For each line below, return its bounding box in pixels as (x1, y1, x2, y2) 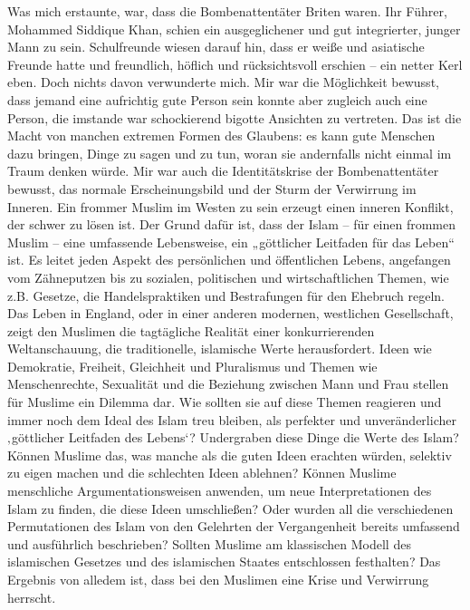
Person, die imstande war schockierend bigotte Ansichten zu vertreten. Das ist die (7, 108, 462, 127)
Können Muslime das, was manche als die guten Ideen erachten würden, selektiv (7, 445, 452, 464)
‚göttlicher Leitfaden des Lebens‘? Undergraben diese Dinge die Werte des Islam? (7, 428, 459, 447)
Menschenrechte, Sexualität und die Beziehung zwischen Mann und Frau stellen (7, 374, 449, 393)
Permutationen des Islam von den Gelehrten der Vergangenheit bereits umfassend (7, 517, 460, 536)
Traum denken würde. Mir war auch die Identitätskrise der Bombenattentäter (7, 161, 439, 180)
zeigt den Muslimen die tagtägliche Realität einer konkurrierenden (7, 321, 375, 340)
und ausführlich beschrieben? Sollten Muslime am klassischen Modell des (7, 534, 411, 553)
